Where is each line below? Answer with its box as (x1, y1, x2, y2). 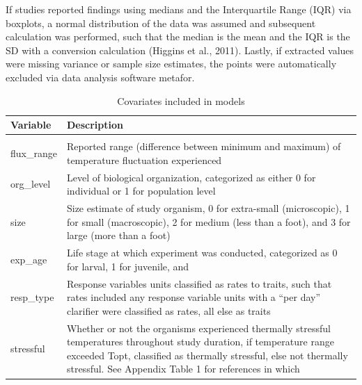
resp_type (10, 290, 54, 304)
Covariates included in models (117, 93, 245, 108)
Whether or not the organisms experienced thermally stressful (66, 320, 331, 335)
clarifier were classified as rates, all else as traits (66, 303, 271, 318)
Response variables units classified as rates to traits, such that (66, 276, 332, 290)
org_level (10, 177, 51, 191)
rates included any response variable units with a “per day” (66, 290, 321, 304)
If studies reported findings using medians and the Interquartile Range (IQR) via (6, 2, 352, 16)
